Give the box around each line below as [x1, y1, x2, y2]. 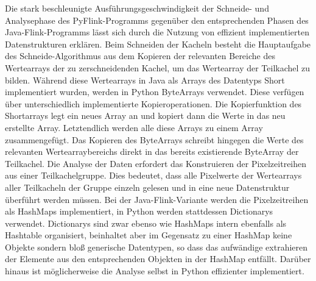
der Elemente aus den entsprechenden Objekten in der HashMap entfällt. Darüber [5, 252, 311, 265]
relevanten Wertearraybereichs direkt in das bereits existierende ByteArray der [5, 145, 299, 158]
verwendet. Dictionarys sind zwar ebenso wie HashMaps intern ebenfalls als [5, 216, 287, 229]
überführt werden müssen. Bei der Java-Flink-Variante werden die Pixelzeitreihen [5, 193, 309, 205]
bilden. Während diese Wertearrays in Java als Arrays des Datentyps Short [5, 73, 285, 86]
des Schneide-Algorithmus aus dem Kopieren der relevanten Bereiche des [5, 49, 275, 62]
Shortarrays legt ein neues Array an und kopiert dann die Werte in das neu [5, 109, 286, 122]
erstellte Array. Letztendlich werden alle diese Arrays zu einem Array [5, 121, 263, 133]
